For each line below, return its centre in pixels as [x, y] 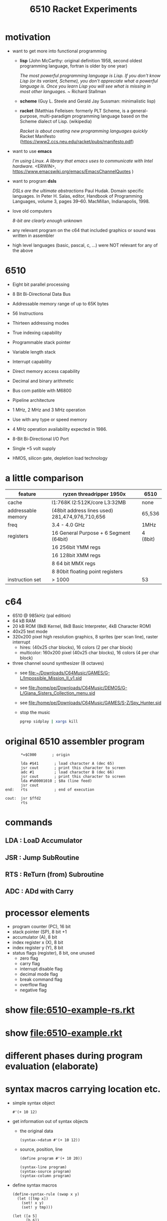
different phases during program [74, 1055]
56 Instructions [28, 313]
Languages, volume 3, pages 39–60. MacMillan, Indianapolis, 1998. [81, 201]
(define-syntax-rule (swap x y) [46, 1194]
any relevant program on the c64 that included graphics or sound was [84, 230]
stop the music [35, 712]
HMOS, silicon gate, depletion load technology [60, 458]
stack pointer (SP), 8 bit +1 [40, 932]
